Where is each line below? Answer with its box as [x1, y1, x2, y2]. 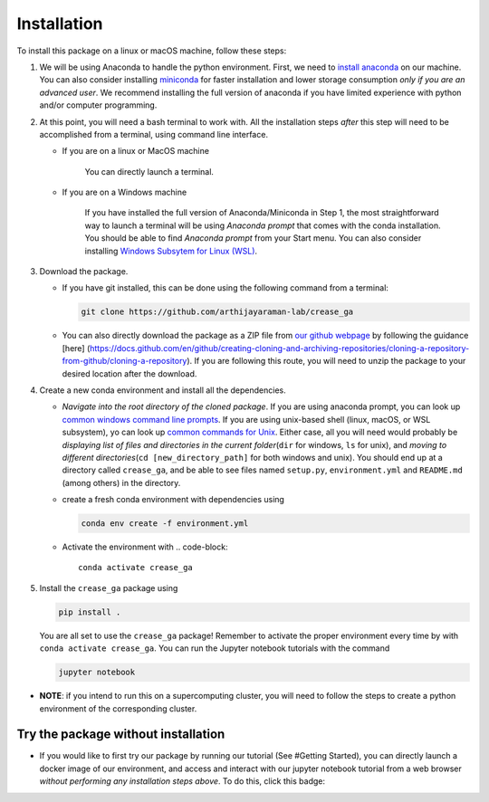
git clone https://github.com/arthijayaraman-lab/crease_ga [81, 307, 354, 317]
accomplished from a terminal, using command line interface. [39, 129, 269, 139]
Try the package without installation [16, 727, 225, 742]
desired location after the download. [62, 368, 197, 379]
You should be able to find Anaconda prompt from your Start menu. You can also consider [84, 233, 422, 243]
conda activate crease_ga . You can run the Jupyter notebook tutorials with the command [39, 643, 390, 654]
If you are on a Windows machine [62, 186, 187, 198]
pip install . [58, 606, 121, 617]
